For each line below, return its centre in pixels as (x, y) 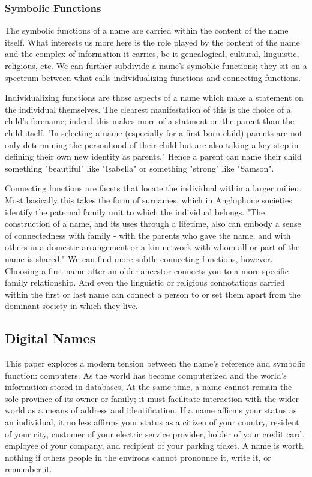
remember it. (28, 469)
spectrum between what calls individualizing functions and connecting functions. (153, 77)
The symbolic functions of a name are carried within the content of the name (147, 30)
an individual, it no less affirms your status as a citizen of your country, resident (152, 422)
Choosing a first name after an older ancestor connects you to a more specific (147, 270)
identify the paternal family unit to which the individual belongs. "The (135, 211)
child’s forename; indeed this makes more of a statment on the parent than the (150, 121)
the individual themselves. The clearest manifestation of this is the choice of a (148, 109)
